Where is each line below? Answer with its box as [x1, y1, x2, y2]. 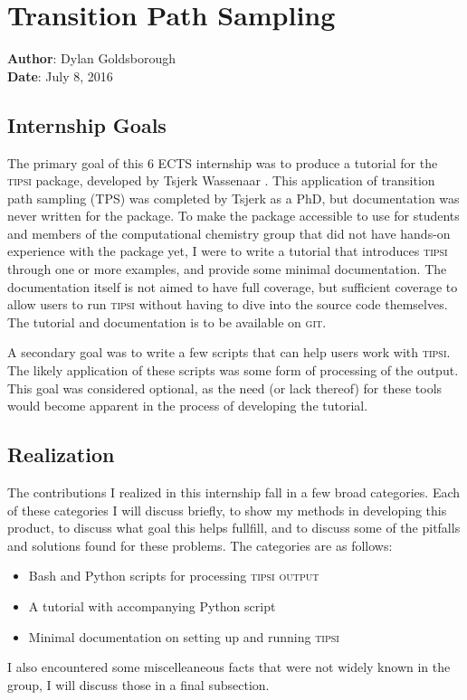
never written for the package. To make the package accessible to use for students [7, 206, 460, 225]
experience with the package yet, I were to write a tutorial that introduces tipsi [7, 241, 448, 260]
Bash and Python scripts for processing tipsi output [28, 566, 319, 585]
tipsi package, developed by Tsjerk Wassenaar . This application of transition [7, 171, 435, 190]
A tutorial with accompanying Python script [28, 597, 276, 615]
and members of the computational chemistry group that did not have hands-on [7, 223, 451, 242]
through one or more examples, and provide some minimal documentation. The [7, 260, 447, 279]
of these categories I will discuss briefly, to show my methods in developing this [7, 500, 447, 519]
